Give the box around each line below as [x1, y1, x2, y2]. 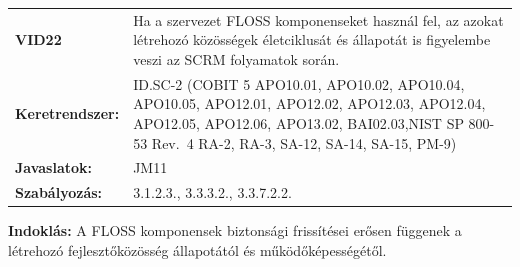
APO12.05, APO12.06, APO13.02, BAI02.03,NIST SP [133, 112, 464, 133]
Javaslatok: [15, 157, 93, 178]
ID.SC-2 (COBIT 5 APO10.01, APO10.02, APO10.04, [133, 73, 465, 94]
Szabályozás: [15, 182, 103, 203]
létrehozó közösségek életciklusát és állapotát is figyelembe [133, 29, 491, 50]
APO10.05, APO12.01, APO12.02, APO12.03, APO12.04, [133, 93, 486, 114]
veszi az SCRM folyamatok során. [133, 48, 340, 69]
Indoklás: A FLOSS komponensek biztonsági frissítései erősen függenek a [8, 220, 462, 241]
